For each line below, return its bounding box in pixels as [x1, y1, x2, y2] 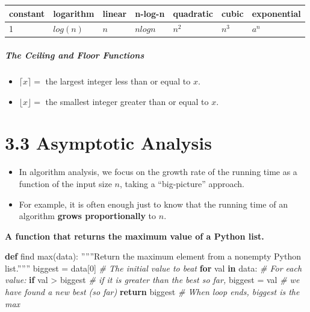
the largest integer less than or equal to [45, 75, 191, 87]
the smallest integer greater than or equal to [45, 95, 209, 107]
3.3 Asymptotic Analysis [5, 130, 212, 155]
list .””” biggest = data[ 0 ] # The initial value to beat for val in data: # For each [5, 261, 302, 274]
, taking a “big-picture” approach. [119, 177, 244, 189]
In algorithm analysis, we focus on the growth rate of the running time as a [19, 165, 297, 178]
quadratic [173, 7, 213, 19]
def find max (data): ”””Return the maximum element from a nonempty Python [5, 250, 301, 263]
